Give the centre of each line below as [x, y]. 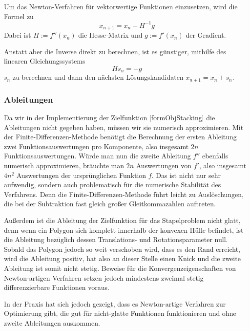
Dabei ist [18, 35]
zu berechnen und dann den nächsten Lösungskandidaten [98, 77]
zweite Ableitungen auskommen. [52, 322]
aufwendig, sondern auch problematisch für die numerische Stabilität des [113, 185]
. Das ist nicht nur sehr [186, 175]
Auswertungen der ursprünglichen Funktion [81, 175]
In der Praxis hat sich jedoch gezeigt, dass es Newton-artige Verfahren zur [115, 303]
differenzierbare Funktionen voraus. [57, 287]
